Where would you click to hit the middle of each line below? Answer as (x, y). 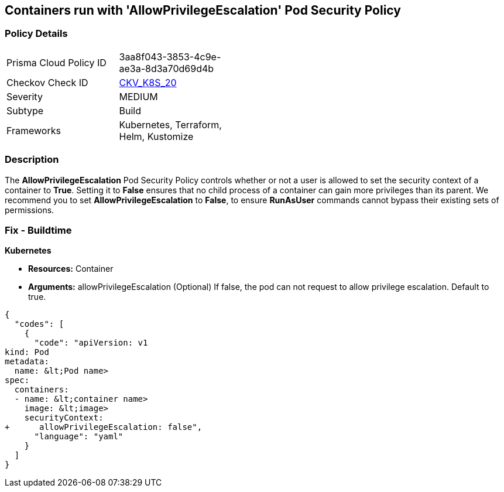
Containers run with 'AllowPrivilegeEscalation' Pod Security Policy (203, 10)
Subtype (25, 110)
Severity (25, 96)
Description (32, 160)
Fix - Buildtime (38, 230)
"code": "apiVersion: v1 (91, 343)
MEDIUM (138, 96)
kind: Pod (27, 352)
